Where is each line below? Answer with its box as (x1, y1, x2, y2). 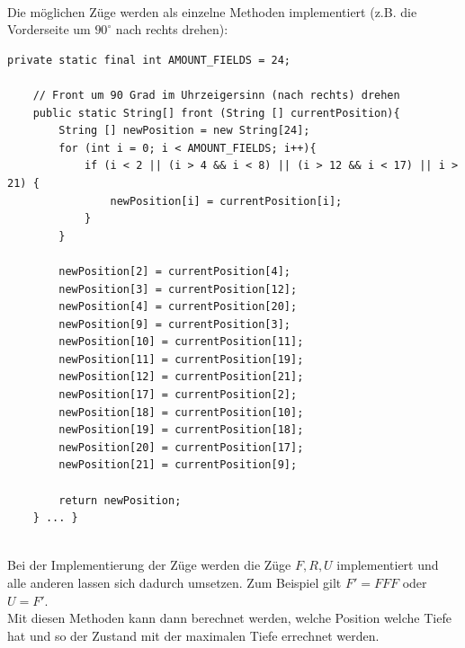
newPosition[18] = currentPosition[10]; (58, 405, 304, 419)
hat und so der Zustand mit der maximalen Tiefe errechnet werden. (7, 626, 380, 644)
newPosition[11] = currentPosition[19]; (58, 352, 304, 366)
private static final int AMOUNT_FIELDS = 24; (7, 53, 291, 67)
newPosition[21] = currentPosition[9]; (58, 458, 298, 472)
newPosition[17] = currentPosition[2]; (58, 388, 298, 402)
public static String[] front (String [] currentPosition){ (32, 106, 400, 120)
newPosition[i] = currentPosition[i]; (110, 194, 343, 208)
